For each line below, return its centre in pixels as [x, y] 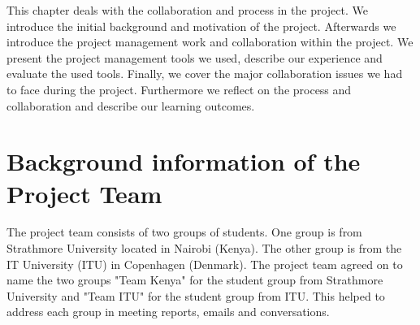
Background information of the [184, 161]
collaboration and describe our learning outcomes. [131, 105]
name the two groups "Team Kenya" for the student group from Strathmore [195, 280]
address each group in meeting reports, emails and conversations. [168, 312]
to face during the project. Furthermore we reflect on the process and [179, 89]
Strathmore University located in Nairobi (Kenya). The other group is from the [204, 248]
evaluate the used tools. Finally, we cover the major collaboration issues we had [205, 74]
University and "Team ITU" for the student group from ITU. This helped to [196, 295]
